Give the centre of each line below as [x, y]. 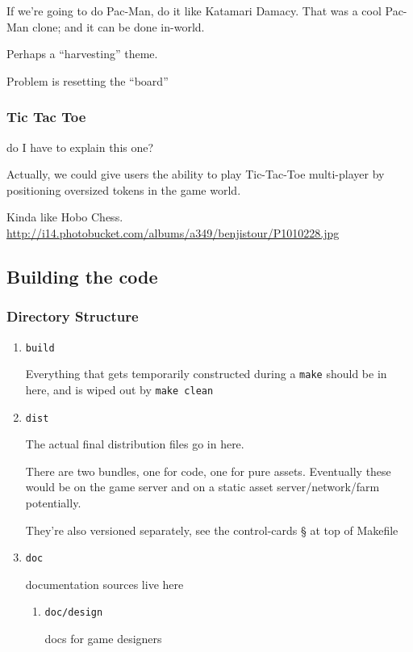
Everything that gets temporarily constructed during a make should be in [206, 374]
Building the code [82, 276]
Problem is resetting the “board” [88, 80]
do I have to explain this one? [80, 147]
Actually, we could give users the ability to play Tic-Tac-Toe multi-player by [196, 174]
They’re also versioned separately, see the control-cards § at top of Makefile [212, 530]
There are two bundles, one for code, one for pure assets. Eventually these [208, 471]
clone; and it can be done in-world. [119, 26]
